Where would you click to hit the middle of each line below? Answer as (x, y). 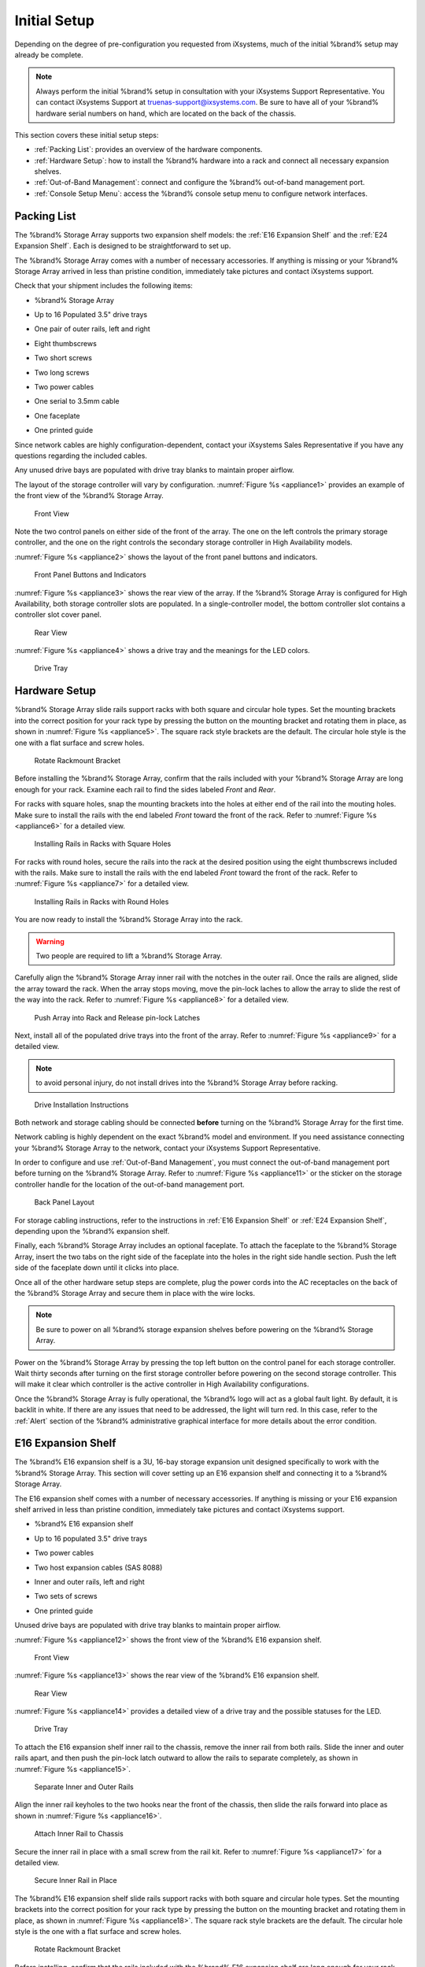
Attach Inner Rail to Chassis (79, 1834)
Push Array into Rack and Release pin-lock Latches (117, 1017)
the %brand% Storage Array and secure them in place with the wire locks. (135, 1293)
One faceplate (57, 415)
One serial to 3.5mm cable (77, 401)
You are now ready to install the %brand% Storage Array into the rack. (129, 920)
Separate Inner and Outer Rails (84, 1787)
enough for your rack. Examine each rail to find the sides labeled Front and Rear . (145, 789)
